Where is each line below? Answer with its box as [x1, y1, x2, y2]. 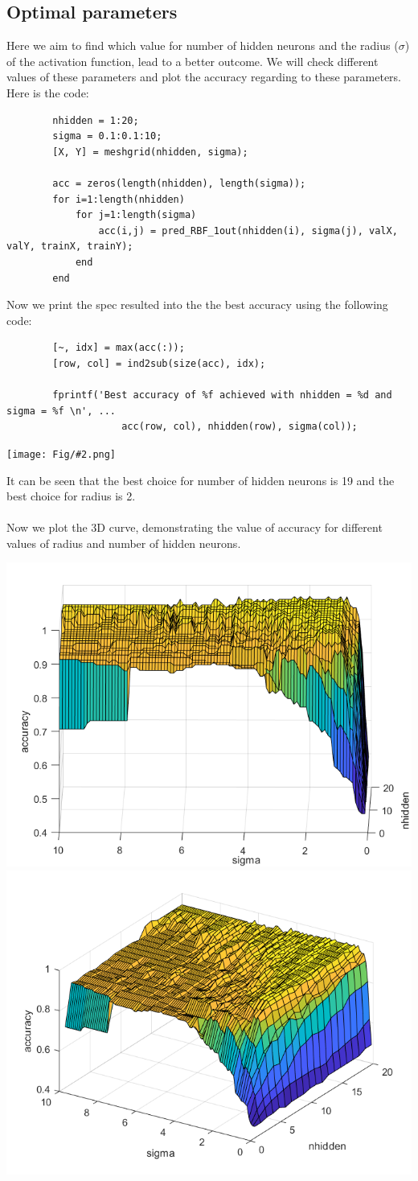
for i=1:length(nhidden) [52, 193, 185, 205]
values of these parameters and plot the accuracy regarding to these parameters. [6, 68, 402, 85]
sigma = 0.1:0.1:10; [52, 130, 162, 142]
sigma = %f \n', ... [6, 405, 117, 417]
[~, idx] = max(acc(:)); [52, 342, 185, 354]
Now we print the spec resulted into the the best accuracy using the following [6, 296, 388, 313]
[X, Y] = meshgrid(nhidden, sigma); [52, 146, 248, 158]
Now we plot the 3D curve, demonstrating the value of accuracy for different [6, 519, 383, 536]
